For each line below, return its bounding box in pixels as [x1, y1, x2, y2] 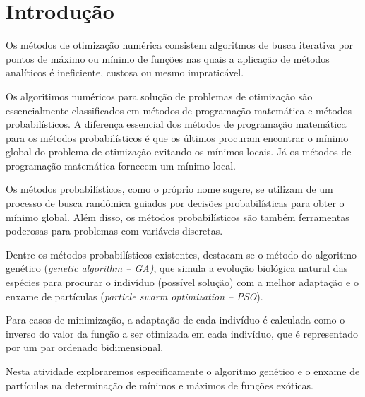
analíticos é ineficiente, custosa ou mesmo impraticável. [6, 65, 244, 80]
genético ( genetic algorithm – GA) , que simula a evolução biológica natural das [6, 261, 348, 275]
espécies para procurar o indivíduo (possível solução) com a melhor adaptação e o [6, 275, 359, 290]
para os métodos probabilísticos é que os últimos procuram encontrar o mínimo [6, 130, 349, 145]
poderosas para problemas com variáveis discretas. [6, 223, 223, 238]
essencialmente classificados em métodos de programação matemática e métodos [6, 102, 352, 117]
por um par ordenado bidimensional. [6, 340, 164, 355]
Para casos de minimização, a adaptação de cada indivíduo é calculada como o [6, 312, 345, 327]
